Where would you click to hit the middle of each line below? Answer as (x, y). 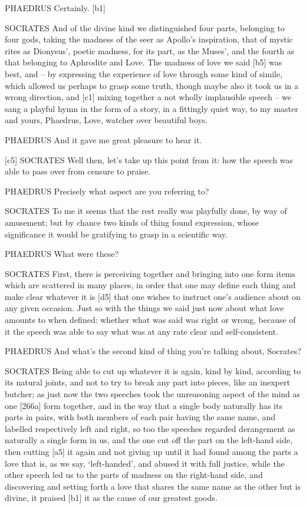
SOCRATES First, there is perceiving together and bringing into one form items (150, 273)
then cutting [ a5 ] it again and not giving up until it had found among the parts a (152, 451)
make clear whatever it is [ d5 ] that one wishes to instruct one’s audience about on (153, 296)
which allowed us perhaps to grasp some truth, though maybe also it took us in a (152, 85)
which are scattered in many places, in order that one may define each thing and (150, 285)
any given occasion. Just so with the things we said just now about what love (144, 308)
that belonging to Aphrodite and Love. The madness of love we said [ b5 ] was (144, 62)
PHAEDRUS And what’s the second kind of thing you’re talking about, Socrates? (153, 351)
